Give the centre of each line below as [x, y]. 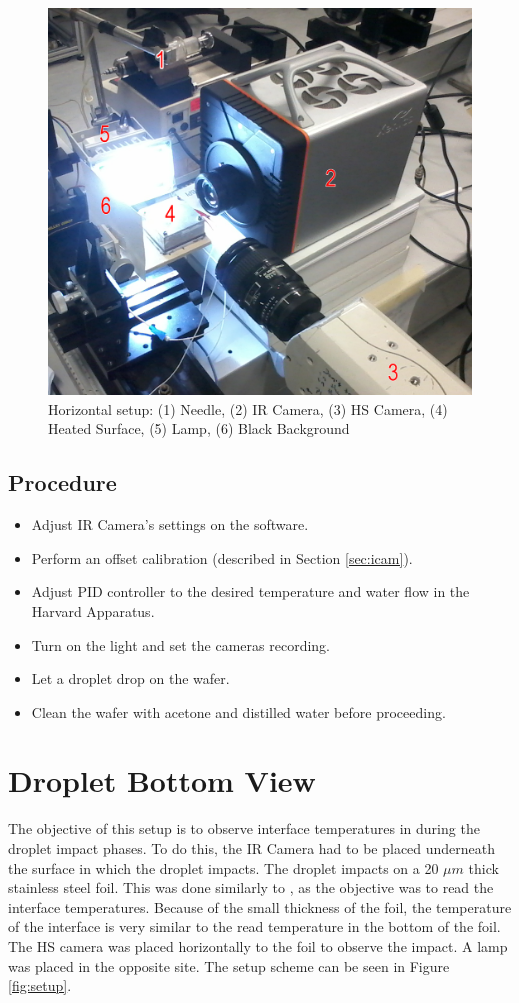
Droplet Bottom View [162, 780]
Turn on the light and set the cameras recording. [180, 644]
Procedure [62, 482]
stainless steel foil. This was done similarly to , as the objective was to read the [251, 887]
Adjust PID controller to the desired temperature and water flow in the [250, 591]
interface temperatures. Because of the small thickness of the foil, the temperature [260, 906]
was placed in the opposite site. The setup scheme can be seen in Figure [229, 965]
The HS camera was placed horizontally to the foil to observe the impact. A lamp [258, 945]
